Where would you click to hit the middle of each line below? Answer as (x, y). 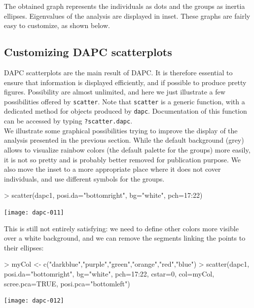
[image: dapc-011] (34, 212)
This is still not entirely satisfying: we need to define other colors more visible (121, 228)
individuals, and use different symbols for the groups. (84, 178)
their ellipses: (24, 247)
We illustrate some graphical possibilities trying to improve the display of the (121, 130)
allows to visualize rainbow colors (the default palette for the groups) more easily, (127, 149)
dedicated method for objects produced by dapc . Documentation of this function (126, 111)
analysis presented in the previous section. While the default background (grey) (124, 140)
